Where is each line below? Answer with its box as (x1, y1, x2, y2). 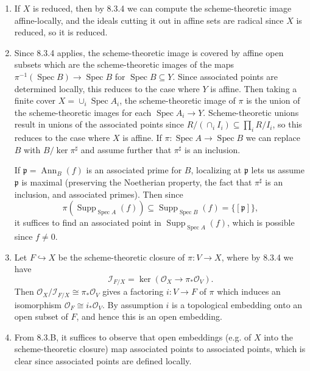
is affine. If (122, 131, 162, 144)
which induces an (217, 285, 281, 298)
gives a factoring (102, 285, 164, 298)
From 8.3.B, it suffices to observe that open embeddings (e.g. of (14, 330, 252, 343)
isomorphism (14, 298, 62, 311)
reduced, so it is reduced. (14, 26, 108, 38)
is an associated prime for (86, 164, 182, 176)
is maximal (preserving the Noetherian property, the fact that (21, 175, 252, 188)
